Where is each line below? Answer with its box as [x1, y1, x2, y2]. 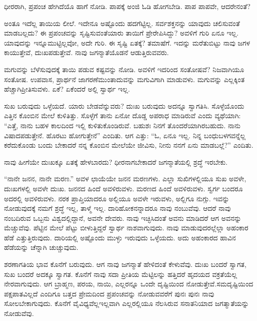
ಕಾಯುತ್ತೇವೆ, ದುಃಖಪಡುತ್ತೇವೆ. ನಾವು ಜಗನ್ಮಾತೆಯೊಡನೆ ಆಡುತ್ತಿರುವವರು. [4, 47, 169, 58]
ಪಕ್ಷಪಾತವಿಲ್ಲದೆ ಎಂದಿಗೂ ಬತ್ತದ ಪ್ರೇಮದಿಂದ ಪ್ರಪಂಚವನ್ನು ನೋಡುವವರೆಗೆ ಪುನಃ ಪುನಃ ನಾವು [4, 288, 214, 298]
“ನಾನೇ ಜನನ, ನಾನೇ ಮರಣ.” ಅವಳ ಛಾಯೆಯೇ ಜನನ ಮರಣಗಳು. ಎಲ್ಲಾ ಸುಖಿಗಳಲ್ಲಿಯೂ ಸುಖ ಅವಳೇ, [4, 173, 246, 184]
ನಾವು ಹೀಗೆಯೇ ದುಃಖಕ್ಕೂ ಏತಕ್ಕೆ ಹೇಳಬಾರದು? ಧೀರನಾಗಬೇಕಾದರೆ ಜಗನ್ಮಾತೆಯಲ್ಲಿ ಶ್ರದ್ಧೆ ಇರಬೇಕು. [4, 156, 228, 167]
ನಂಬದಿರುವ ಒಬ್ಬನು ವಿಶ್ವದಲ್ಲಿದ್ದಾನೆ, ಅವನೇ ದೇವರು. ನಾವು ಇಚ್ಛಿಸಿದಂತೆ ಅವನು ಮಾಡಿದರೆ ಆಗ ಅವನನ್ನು [4, 212, 241, 223]
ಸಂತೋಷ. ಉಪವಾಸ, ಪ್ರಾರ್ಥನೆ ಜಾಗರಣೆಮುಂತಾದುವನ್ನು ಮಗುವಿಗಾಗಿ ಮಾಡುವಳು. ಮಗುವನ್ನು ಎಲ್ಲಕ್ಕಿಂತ [4, 74, 245, 84]
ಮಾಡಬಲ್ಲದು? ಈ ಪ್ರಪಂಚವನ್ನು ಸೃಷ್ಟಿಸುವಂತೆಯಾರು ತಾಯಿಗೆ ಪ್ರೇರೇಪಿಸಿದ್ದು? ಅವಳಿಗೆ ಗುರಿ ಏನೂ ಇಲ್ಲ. [4, 28, 239, 38]
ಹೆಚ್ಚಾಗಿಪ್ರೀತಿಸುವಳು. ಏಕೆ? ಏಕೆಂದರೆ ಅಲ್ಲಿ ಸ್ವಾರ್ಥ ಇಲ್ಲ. [4, 84, 130, 94]
